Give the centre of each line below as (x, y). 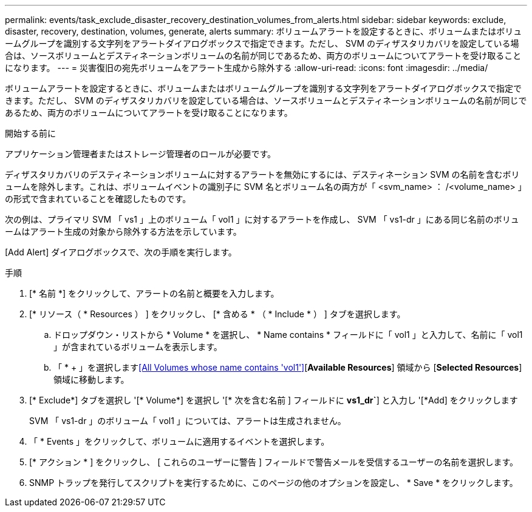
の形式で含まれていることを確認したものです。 (98, 199)
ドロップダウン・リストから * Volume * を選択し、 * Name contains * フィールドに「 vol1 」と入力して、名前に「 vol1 (288, 335)
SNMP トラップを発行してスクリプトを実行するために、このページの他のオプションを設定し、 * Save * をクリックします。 (274, 483)
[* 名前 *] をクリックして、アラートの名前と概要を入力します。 (154, 293)
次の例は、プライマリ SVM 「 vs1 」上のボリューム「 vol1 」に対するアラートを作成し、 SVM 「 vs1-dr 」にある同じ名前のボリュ (262, 219)
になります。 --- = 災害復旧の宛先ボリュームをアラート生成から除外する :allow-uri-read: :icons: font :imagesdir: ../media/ (247, 68)
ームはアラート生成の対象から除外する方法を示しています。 (123, 231)
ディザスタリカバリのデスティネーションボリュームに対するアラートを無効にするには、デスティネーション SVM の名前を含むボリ (262, 174)
